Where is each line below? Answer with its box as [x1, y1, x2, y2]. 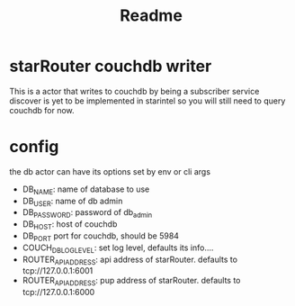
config [9, 137, 59, 157]
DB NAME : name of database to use [22, 184, 150, 196]
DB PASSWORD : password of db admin [22, 207, 153, 220]
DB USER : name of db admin [22, 195, 123, 208]
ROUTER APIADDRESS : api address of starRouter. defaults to [22, 254, 238, 266]
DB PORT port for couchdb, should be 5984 [22, 230, 180, 243]
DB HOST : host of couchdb [22, 219, 118, 232]
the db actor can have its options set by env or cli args [9, 166, 211, 176]
